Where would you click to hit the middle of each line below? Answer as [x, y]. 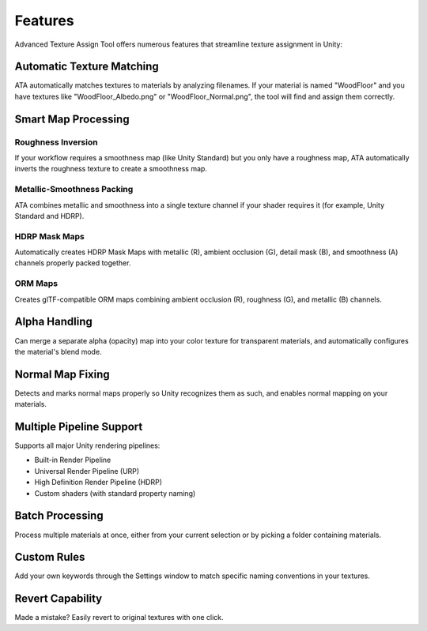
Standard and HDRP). [49, 216]
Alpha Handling [53, 322]
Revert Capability [59, 599]
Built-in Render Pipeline [73, 460]
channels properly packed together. [73, 263]
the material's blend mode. [58, 351]
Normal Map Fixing [62, 374]
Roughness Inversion [56, 142]
